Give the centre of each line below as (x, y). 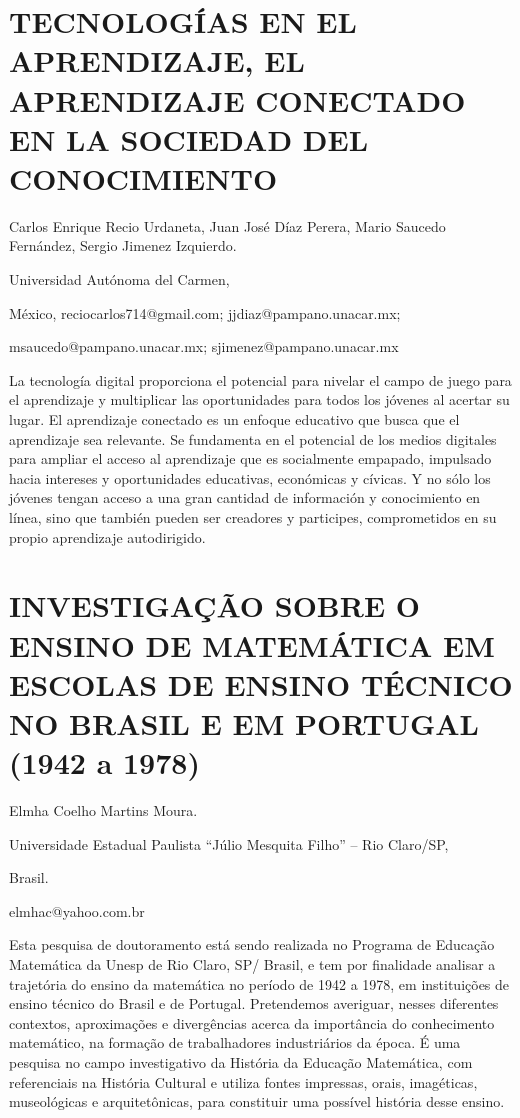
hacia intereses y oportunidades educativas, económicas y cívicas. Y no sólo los (250, 477)
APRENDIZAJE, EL (157, 60)
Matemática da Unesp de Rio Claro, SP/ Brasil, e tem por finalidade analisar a (252, 964)
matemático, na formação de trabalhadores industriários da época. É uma (235, 1042)
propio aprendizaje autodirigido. (107, 536)
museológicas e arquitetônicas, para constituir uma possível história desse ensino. (257, 1101)
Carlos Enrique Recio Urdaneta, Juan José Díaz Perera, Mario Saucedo (227, 225)
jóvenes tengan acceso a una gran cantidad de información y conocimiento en (245, 497)
